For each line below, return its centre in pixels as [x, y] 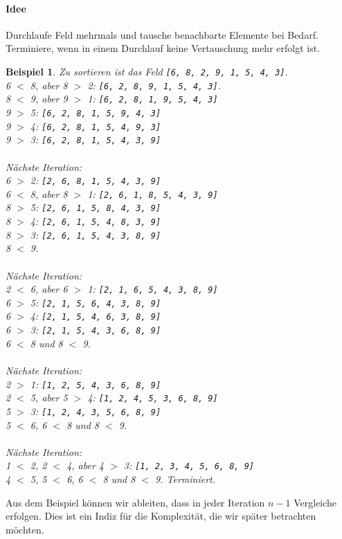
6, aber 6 [49, 289]
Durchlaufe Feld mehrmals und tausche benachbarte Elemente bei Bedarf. [162, 34]
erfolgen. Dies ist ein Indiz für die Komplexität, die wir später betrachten [161, 516]
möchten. [25, 529]
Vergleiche [315, 502]
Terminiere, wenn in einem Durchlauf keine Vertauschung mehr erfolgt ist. [163, 48]
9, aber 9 [49, 99]
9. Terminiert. [185, 478]
